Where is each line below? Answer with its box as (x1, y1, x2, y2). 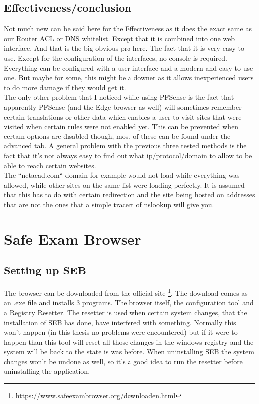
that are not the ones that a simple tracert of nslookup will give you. (4, 199, 214, 209)
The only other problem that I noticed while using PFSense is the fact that (4, 92, 234, 102)
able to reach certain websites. (4, 160, 96, 170)
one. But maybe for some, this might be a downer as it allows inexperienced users (4, 72, 254, 83)
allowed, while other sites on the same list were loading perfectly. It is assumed (4, 179, 245, 190)
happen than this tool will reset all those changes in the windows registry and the (4, 336, 254, 347)
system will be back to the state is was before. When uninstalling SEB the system (4, 346, 254, 357)
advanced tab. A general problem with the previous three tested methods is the (4, 140, 247, 151)
